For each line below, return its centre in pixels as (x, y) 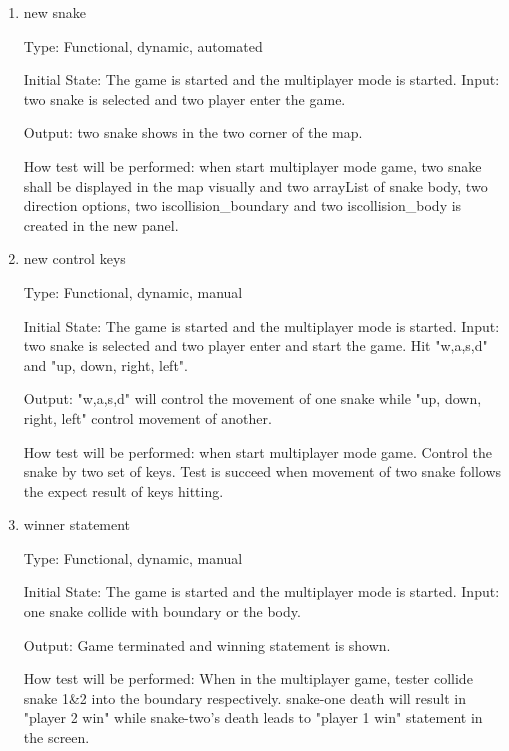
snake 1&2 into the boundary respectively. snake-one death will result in (245, 697)
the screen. (56, 737)
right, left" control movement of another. (147, 417)
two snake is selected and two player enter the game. (184, 98)
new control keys (74, 258)
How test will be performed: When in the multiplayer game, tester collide (248, 678)
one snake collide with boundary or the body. (162, 611)
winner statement (77, 524)
